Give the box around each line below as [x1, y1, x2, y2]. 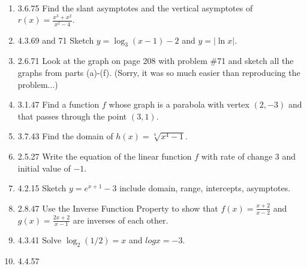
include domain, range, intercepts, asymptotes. [119, 182, 291, 194]
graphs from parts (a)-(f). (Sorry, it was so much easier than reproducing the [17, 66, 300, 78]
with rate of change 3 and [201, 149, 296, 162]
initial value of [17, 161, 71, 174]
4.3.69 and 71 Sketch [17, 33, 94, 46]
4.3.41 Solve [17, 234, 62, 246]
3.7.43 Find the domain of [17, 130, 113, 142]
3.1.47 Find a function [17, 98, 100, 111]
